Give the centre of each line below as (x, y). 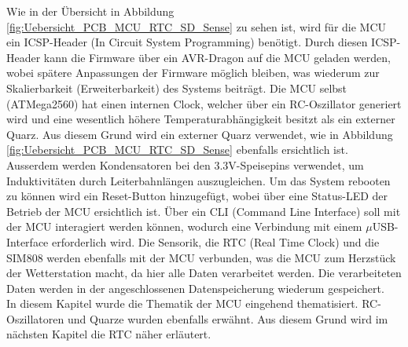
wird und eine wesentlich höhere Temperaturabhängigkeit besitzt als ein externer (201, 119)
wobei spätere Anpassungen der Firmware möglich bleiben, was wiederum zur (193, 73)
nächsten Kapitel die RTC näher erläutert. (109, 334)
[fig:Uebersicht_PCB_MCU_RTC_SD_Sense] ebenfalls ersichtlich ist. (177, 150)
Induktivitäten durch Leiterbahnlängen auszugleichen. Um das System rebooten (198, 180)
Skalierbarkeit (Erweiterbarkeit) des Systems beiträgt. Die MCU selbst (177, 88)
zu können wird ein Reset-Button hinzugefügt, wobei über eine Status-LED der (197, 196)
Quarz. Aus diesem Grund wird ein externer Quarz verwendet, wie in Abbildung (200, 134)
